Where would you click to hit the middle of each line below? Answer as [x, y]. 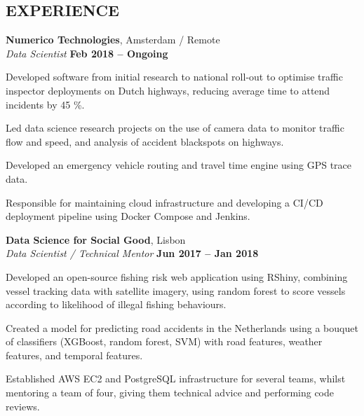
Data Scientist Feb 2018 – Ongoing [87, 53]
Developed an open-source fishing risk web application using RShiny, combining [177, 276]
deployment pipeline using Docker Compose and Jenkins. [128, 216]
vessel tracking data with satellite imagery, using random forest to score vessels [176, 290]
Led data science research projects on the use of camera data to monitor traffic [175, 128]
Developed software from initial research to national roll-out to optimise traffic [174, 77]
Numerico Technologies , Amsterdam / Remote [113, 40]
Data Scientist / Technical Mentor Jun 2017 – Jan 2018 [132, 253]
